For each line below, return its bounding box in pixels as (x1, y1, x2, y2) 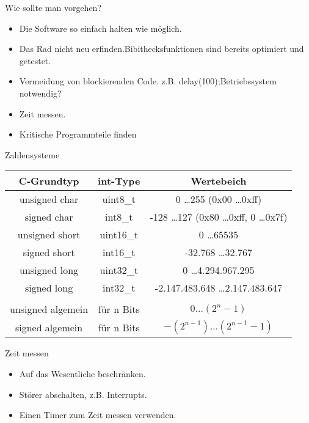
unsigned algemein (10, 302, 89, 317)
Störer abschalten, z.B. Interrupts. (19, 388, 147, 400)
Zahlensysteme (5, 148, 60, 161)
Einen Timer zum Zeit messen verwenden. (19, 408, 176, 421)
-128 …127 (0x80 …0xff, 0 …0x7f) (150, 210, 288, 224)
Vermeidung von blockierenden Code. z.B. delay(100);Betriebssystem (19, 75, 277, 87)
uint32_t (100, 263, 138, 278)
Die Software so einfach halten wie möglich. (19, 21, 182, 34)
